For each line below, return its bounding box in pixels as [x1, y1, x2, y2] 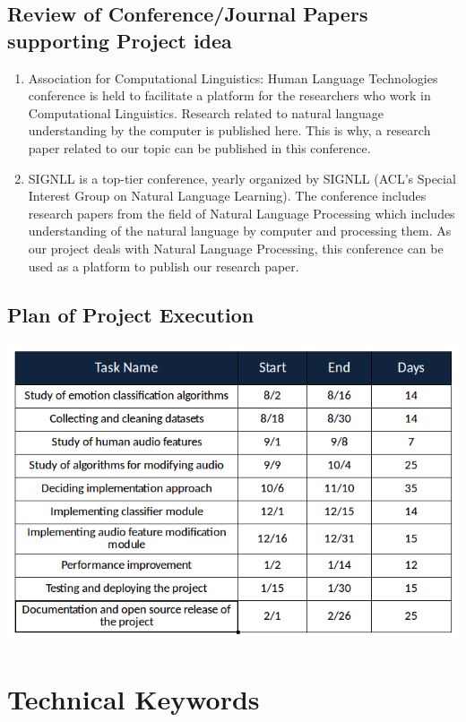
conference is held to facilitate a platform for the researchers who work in [28, 86, 431, 105]
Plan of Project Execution [7, 300, 255, 328]
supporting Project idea [7, 26, 232, 54]
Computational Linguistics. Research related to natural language [28, 103, 384, 122]
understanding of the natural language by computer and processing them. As [28, 221, 452, 240]
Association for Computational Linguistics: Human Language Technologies [28, 68, 438, 87]
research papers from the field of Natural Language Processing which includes [28, 203, 455, 222]
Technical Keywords [7, 680, 260, 717]
